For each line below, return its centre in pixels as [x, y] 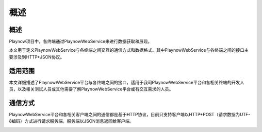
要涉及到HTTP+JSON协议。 [37, 57]
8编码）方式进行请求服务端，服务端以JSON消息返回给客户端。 [71, 121]
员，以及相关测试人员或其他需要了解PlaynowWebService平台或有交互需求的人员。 [91, 89]
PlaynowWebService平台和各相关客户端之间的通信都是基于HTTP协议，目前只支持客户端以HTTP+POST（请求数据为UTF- [130, 115]
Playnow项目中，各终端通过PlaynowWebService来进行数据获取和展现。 [81, 42]
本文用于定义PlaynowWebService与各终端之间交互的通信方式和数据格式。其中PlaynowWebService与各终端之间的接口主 [129, 50]
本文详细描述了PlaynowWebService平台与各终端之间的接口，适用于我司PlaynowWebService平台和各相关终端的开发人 [127, 82]
